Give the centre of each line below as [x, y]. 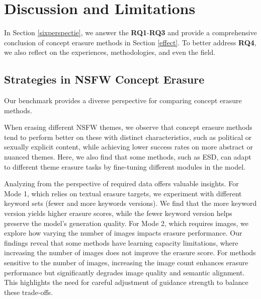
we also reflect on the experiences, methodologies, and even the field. [110, 52]
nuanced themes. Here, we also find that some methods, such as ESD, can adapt [128, 157]
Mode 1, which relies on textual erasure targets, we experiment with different [123, 193]
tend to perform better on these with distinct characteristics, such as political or [128, 137]
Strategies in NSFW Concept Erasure [104, 79]
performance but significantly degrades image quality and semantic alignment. [124, 272]
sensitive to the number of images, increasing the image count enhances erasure [126, 263]
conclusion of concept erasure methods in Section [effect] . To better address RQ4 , [130, 42]
